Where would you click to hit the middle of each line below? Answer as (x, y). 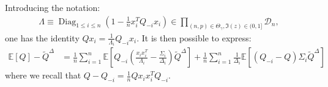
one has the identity (42, 37)
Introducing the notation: (53, 7)
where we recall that (43, 75)
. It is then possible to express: (194, 37)
